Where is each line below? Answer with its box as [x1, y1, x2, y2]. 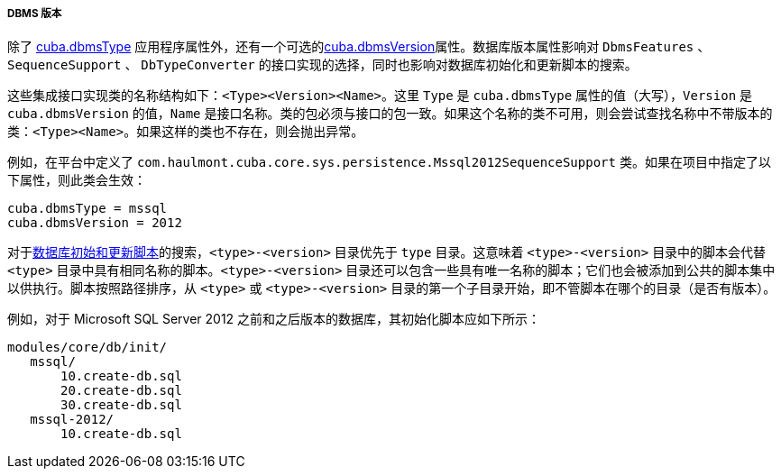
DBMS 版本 [7, 7, 62, 20]
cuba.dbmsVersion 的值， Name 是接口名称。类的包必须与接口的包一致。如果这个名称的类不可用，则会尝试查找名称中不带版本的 [7, 105, 773, 122]
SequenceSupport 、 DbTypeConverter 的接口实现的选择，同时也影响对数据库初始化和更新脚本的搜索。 [7, 57, 638, 73]
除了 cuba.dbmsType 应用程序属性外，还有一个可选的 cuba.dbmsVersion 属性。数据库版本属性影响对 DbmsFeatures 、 [7, 39, 711, 55]
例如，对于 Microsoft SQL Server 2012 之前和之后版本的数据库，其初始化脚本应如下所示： [7, 311, 541, 327]
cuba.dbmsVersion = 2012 [7, 215, 182, 231]
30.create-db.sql [60, 398, 182, 413]
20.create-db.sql [60, 383, 182, 398]
